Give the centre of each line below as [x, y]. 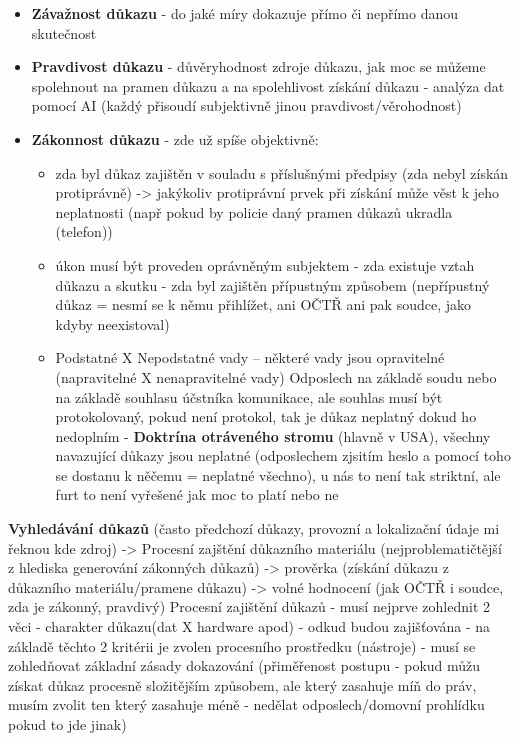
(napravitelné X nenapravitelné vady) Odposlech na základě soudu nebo [276, 376]
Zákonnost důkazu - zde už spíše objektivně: [175, 138]
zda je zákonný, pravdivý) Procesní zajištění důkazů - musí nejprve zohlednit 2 [249, 606]
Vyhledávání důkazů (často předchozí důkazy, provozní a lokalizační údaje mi [254, 528]
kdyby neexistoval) [112, 323]
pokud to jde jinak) [67, 724]
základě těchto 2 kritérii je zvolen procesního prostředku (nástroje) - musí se [242, 645]
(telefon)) [84, 231]
